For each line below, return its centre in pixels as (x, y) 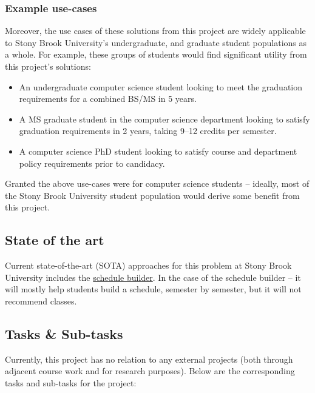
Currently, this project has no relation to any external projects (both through (149, 359)
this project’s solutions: (48, 66)
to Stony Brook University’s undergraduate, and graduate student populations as (156, 42)
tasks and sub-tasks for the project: (71, 382)
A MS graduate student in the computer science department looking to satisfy (164, 119)
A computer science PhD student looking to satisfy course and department (158, 151)
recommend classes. (41, 301)
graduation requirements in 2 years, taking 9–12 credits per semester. (148, 131)
